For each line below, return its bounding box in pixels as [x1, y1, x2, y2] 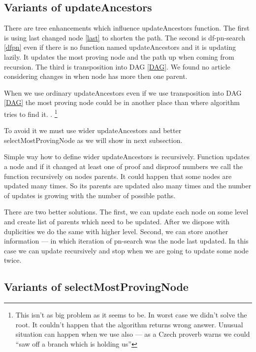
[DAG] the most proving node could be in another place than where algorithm [4, 97, 240, 107]
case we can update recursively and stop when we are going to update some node [4, 245, 249, 255]
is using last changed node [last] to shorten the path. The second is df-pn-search [4, 32, 245, 42]
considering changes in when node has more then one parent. [4, 71, 188, 81]
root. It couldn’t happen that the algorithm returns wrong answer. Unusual [15, 319, 243, 329]
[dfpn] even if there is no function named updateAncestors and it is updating [4, 42, 236, 52]
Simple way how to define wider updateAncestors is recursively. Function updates [4, 151, 250, 162]
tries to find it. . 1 [4, 107, 58, 119]
